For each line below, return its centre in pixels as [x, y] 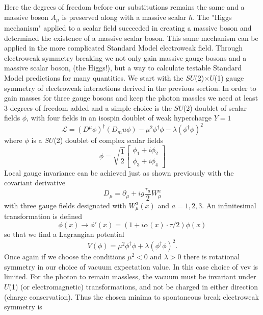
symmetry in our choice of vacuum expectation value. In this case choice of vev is [131, 266]
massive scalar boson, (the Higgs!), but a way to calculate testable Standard [123, 68]
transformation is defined [43, 216]
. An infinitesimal [229, 205]
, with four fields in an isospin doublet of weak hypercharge [119, 118]
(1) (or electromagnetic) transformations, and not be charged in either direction [134, 286]
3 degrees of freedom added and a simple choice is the [88, 107]
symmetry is [23, 307]
